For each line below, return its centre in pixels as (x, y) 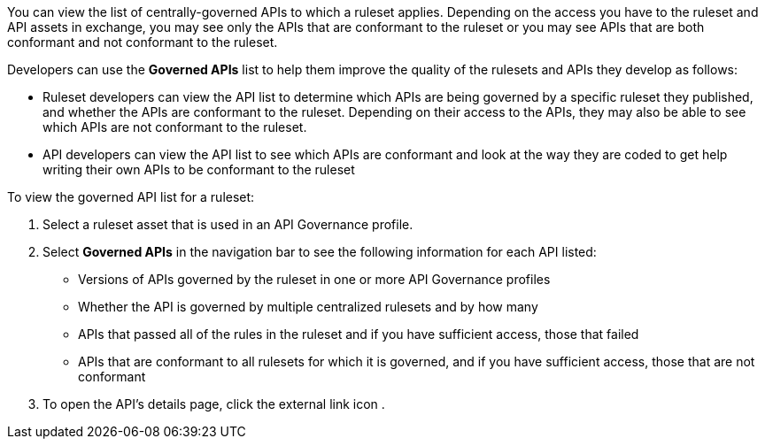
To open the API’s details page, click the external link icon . (214, 404)
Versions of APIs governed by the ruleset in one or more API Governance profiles (314, 279)
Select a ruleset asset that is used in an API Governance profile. (228, 224)
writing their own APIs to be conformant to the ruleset (199, 169)
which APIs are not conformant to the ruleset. (175, 127)
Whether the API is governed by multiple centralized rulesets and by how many (308, 307)
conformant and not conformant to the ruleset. (143, 42)
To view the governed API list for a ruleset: (131, 197)
